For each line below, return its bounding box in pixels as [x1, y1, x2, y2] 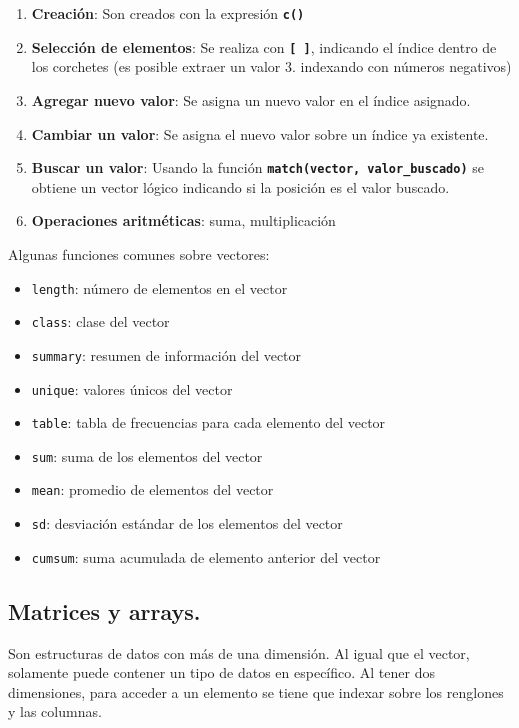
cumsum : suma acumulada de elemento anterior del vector [31, 546, 381, 567]
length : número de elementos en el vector [31, 277, 288, 298]
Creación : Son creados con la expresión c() [31, 3, 305, 23]
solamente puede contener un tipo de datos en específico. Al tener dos [8, 662, 435, 683]
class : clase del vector [31, 311, 170, 332]
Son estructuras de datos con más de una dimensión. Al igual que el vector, [8, 642, 470, 663]
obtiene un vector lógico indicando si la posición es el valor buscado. [31, 176, 450, 197]
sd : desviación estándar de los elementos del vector [31, 513, 343, 534]
